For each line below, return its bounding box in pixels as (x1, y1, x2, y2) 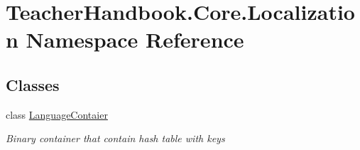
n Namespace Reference (6, 25, 244, 54)
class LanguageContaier (6, 107, 108, 122)
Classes (6, 73, 60, 95)
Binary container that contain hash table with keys (6, 131, 225, 146)
